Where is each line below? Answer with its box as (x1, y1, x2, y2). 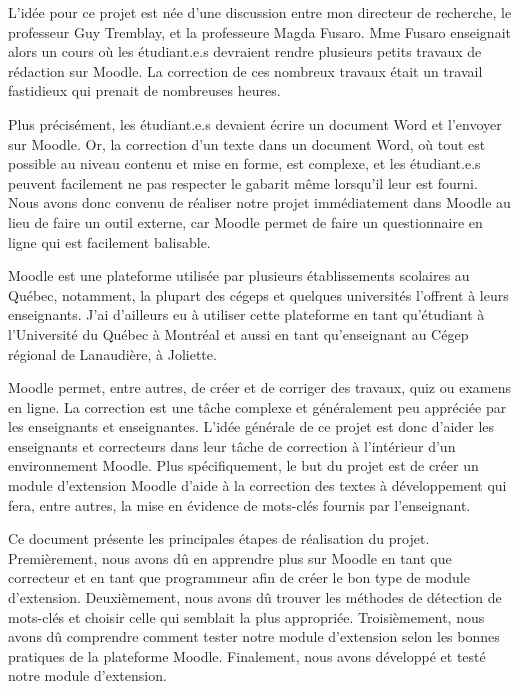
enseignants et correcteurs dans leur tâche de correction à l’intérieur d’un (8, 435, 456, 456)
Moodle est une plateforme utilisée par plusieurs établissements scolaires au (8, 265, 470, 286)
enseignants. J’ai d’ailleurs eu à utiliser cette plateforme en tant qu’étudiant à (8, 304, 485, 325)
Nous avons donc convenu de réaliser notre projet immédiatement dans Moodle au (8, 192, 511, 213)
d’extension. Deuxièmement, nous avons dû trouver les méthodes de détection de (8, 587, 502, 608)
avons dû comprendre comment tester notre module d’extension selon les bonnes (8, 626, 500, 647)
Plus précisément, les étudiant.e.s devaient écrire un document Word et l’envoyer (8, 113, 502, 134)
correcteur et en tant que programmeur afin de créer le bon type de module (8, 567, 470, 588)
